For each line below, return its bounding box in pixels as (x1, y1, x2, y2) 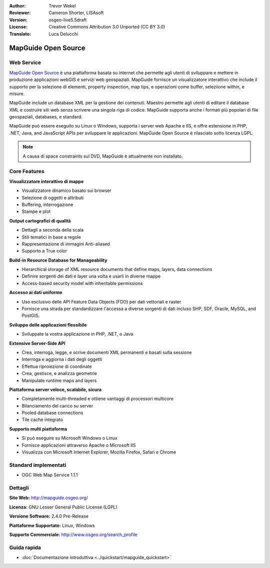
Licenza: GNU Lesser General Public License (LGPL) (9, 504, 117, 510)
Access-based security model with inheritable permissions (21, 280, 143, 286)
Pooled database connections (21, 410, 83, 416)
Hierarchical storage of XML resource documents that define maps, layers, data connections (21, 266, 212, 272)
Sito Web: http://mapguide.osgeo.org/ (9, 495, 88, 501)
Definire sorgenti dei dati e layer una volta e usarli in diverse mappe (21, 273, 161, 279)
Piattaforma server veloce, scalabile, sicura (9, 386, 102, 392)
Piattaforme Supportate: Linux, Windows (9, 522, 95, 528)
